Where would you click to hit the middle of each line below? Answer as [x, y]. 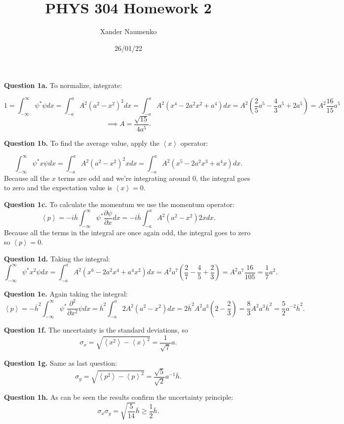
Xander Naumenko [128, 31]
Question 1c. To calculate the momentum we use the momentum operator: [119, 204]
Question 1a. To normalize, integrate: [63, 85]
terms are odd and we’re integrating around [124, 178]
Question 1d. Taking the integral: [57, 259]
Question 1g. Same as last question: [61, 363]
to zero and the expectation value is [58, 188]
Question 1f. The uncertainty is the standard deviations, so [96, 330]
